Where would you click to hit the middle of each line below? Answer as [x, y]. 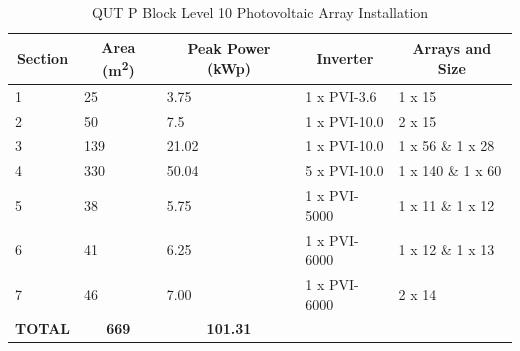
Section [42, 58]
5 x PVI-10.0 [344, 170]
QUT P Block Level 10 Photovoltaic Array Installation [260, 12]
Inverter [345, 58]
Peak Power [229, 48]
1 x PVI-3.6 [341, 95]
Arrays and [452, 48]
